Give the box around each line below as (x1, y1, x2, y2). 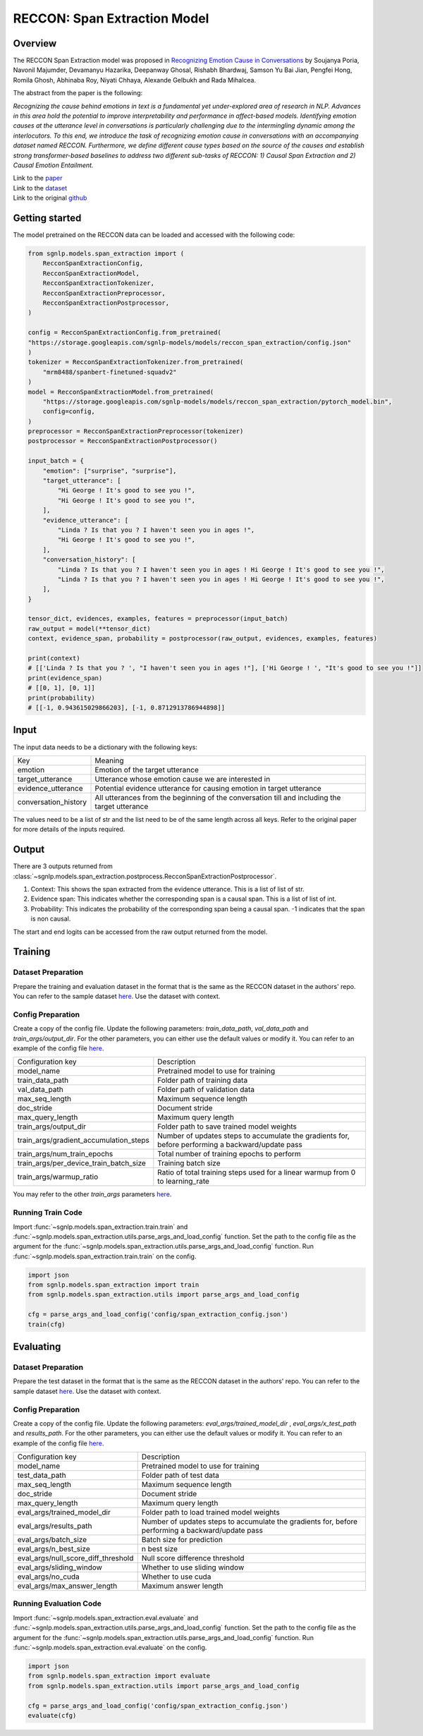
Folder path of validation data (157, 1085, 255, 1095)
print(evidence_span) (27, 674, 103, 682)
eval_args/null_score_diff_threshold (17, 1553, 134, 1563)
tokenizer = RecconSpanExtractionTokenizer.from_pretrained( (27, 358, 244, 366)
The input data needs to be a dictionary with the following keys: (13, 743, 197, 751)
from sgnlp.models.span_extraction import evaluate (27, 1672, 211, 1680)
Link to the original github (13, 194, 87, 202)
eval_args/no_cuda (17, 1572, 80, 1582)
